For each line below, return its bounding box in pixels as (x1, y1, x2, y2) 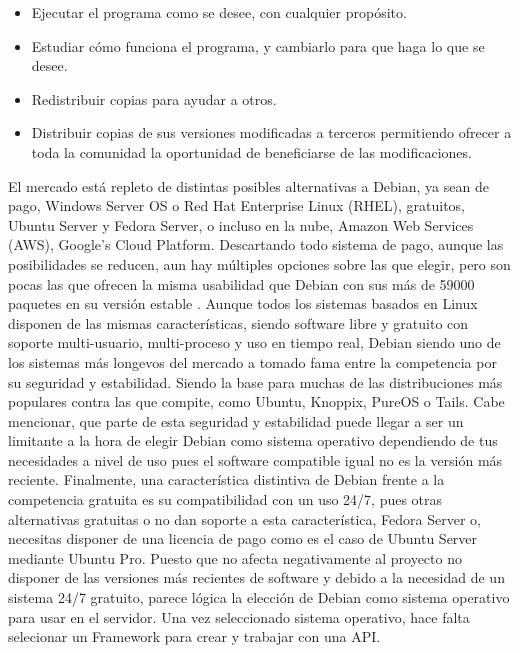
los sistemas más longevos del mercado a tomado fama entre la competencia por (8, 351, 497, 372)
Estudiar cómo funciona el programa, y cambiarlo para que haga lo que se (31, 35, 485, 56)
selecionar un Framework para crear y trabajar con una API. (8, 626, 381, 647)
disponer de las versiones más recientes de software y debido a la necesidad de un (8, 567, 505, 588)
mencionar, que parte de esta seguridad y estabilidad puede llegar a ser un (8, 410, 464, 431)
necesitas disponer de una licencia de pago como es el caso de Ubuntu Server (8, 528, 478, 549)
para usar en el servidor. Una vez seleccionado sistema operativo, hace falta (8, 606, 470, 627)
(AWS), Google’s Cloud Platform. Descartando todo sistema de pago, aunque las (8, 234, 504, 255)
